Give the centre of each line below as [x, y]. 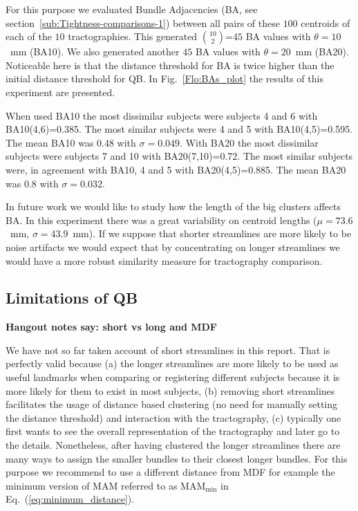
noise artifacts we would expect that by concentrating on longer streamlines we [173, 247]
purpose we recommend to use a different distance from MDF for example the [170, 472]
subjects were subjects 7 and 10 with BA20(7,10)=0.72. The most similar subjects [179, 156]
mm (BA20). [322, 52]
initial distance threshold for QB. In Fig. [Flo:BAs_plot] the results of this [164, 78]
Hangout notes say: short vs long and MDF [111, 327]
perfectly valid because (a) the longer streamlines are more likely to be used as [172, 363]
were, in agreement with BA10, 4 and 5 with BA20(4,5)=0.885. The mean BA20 [176, 169]
